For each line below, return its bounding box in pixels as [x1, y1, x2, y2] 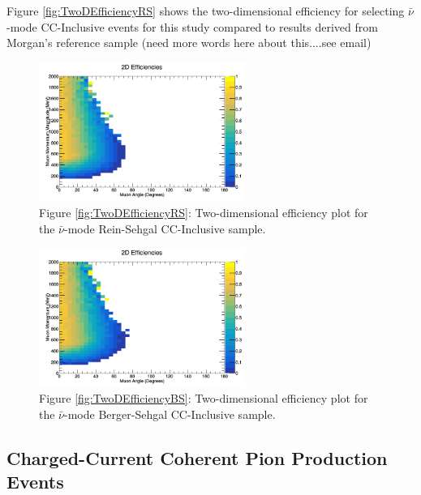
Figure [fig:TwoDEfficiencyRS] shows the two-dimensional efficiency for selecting [6, 2, 405, 19]
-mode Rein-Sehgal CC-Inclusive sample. [64, 220, 266, 237]
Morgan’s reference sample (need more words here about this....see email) [6, 34, 372, 51]
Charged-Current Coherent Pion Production [6, 446, 388, 471]
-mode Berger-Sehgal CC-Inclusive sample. [64, 406, 276, 423]
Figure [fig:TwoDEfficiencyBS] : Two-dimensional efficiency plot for [39, 390, 368, 407]
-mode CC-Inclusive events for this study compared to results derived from [6, 18, 378, 35]
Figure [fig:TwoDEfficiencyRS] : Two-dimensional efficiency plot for [39, 204, 368, 221]
